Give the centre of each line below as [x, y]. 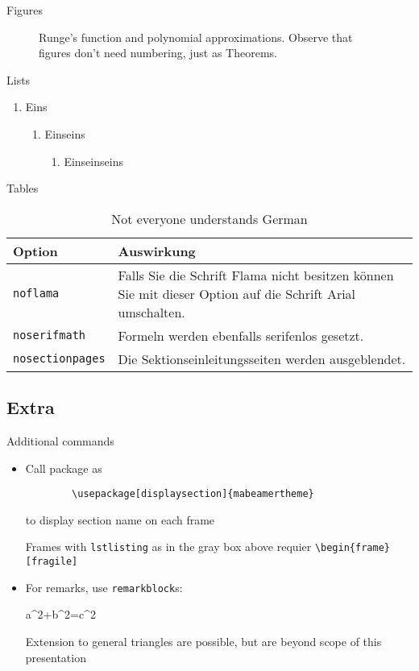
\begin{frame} [352, 548]
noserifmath [50, 335]
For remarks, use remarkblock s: [104, 587]
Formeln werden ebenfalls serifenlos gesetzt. [241, 335]
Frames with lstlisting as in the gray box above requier [168, 547]
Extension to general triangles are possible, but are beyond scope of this [203, 641]
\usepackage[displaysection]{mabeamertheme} [193, 494]
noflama [36, 294]
